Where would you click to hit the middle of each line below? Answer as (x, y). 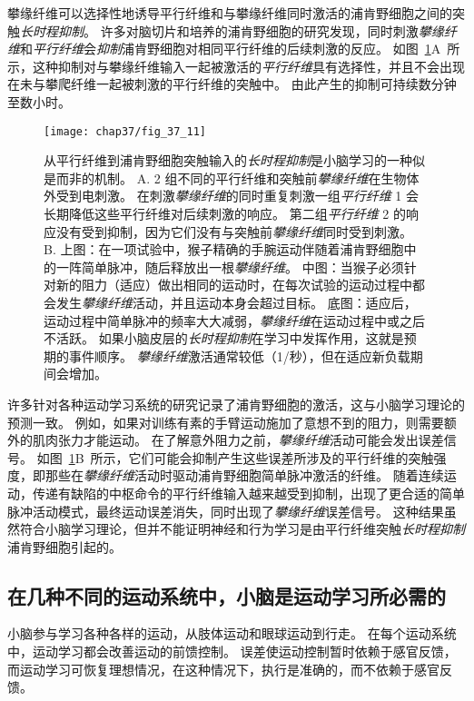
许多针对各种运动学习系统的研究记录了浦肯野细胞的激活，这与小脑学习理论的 (236, 404)
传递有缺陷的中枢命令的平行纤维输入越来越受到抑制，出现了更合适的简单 (248, 493)
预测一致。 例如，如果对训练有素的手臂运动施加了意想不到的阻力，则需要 (226, 422)
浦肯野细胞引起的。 (64, 546)
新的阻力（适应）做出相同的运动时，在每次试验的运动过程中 (234, 285)
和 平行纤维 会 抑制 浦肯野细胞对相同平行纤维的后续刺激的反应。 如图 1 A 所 (240, 49)
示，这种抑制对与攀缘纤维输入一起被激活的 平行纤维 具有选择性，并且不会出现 (236, 66)
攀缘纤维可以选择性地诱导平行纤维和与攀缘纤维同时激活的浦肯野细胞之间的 (230, 13)
